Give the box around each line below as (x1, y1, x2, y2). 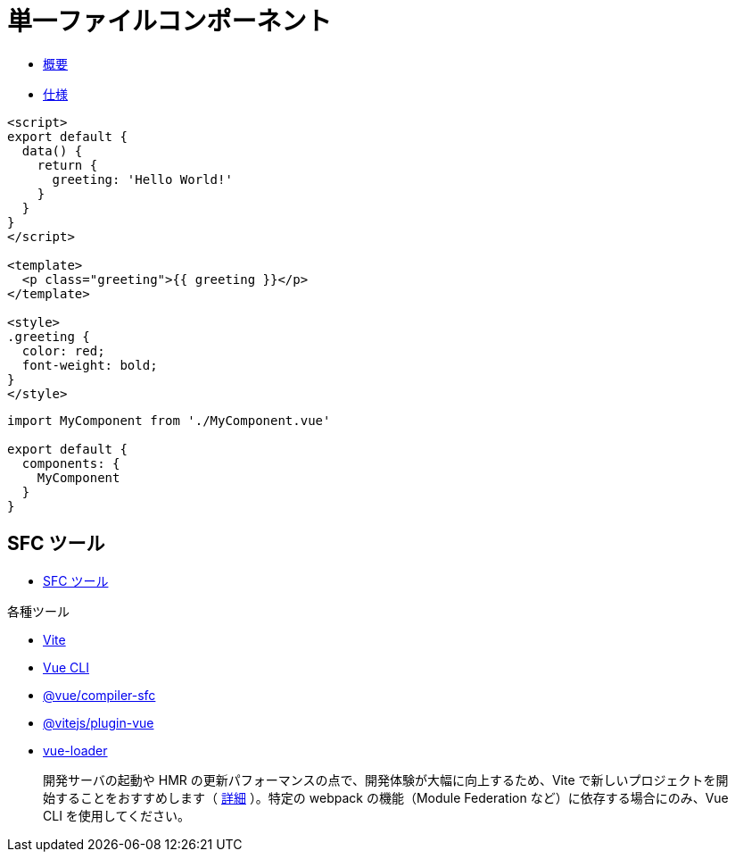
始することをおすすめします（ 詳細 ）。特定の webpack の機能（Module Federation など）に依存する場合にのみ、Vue (43, 789, 729, 805)
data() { (21, 143, 83, 158)
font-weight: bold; (21, 357, 158, 372)
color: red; (21, 343, 105, 358)
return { (37, 157, 98, 172)
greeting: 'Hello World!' (52, 171, 233, 187)
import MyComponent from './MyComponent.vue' (7, 413, 331, 428)
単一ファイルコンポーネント (7, 6, 332, 37)
